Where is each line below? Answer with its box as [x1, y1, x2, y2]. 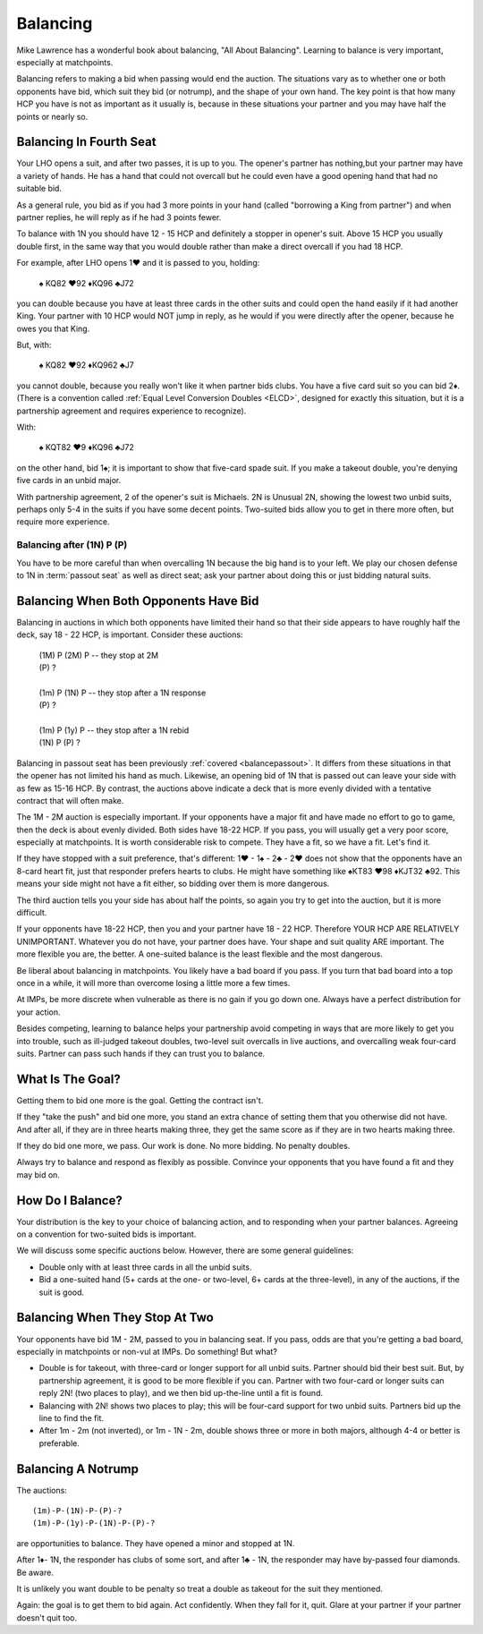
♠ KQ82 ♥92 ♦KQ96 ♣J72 [38, 277, 134, 288]
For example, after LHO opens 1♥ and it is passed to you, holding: [16, 258, 260, 268]
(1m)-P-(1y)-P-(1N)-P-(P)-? [32, 1518, 156, 1528]
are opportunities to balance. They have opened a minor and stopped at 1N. [16, 1537, 295, 1548]
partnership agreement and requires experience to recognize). [16, 405, 247, 416]
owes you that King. [16, 323, 90, 334]
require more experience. [16, 516, 111, 527]
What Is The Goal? [16, 1071, 121, 1086]
